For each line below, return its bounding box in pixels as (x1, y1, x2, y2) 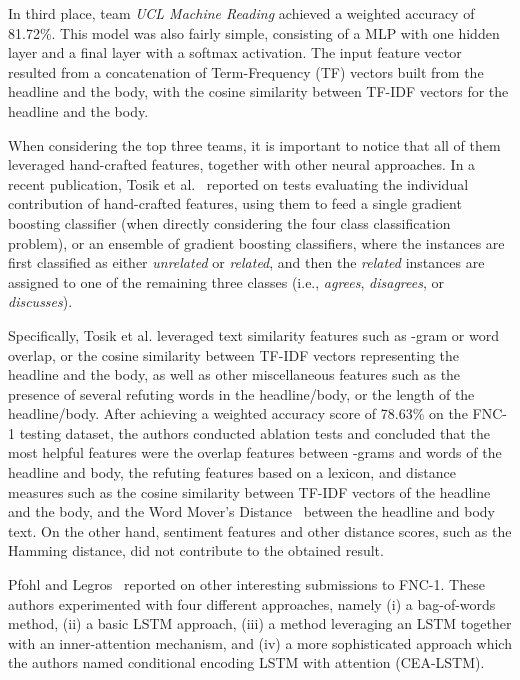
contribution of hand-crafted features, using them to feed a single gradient (8, 193, 462, 214)
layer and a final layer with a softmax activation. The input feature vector (8, 42, 462, 63)
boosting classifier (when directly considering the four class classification (8, 212, 451, 233)
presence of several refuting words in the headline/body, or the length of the (8, 383, 475, 404)
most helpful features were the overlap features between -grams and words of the (8, 442, 502, 463)
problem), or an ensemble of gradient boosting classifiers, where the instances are (8, 232, 505, 253)
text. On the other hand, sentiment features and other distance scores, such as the (8, 520, 512, 541)
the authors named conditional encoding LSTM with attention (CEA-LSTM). (8, 652, 485, 673)
